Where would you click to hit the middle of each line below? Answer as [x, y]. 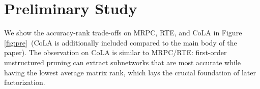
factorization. [25, 82]
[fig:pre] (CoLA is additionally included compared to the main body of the [121, 42]
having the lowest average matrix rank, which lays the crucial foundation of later [130, 72]
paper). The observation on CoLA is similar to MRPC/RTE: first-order [115, 52]
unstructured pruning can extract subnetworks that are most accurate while [122, 62]
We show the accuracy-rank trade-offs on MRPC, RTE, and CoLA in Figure [123, 33]
